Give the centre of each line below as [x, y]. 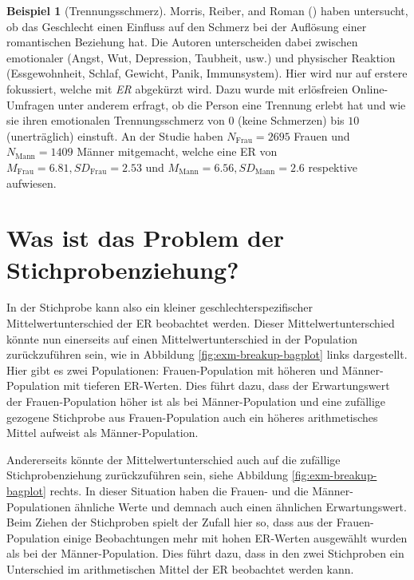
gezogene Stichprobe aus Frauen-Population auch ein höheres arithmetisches [192, 417]
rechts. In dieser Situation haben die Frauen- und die [179, 490]
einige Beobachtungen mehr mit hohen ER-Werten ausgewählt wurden [235, 537]
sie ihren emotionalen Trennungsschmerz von [116, 120]
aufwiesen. [32, 183]
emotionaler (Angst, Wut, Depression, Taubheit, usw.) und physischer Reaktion [201, 57]
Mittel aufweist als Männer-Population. [103, 433]
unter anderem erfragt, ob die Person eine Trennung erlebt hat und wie [232, 104]
